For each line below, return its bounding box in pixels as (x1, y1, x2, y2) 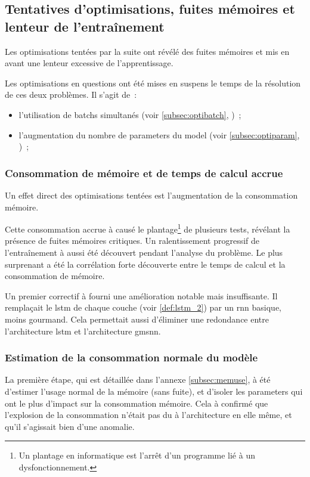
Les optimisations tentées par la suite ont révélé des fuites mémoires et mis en (5, 45, 290, 57)
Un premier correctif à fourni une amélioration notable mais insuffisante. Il (5, 289, 278, 302)
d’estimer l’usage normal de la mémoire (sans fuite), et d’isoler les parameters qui (5, 385, 303, 397)
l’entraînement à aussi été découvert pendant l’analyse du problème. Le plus (5, 246, 283, 258)
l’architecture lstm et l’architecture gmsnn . (5, 324, 161, 337)
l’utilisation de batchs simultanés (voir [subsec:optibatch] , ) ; (18, 108, 241, 120)
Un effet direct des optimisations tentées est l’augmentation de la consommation (5, 188, 298, 201)
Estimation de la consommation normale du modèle (5, 350, 258, 365)
